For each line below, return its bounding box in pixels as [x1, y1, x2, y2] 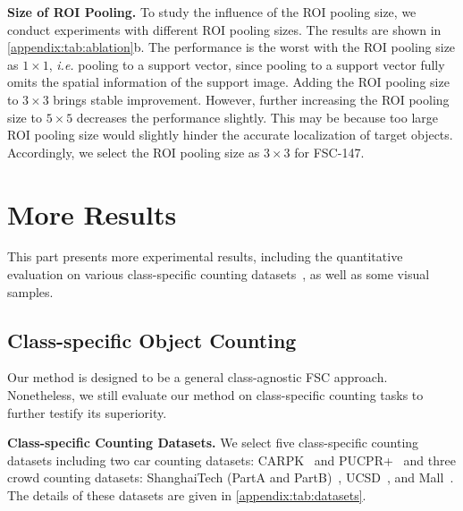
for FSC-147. [294, 142, 365, 161]
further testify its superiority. [7, 403, 167, 422]
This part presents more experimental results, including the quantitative [7, 247, 403, 266]
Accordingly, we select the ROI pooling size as [7, 142, 260, 161]
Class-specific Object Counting [7, 326, 297, 353]
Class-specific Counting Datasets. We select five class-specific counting [7, 433, 419, 452]
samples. [7, 282, 54, 301]
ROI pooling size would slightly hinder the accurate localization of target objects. [7, 125, 453, 144]
